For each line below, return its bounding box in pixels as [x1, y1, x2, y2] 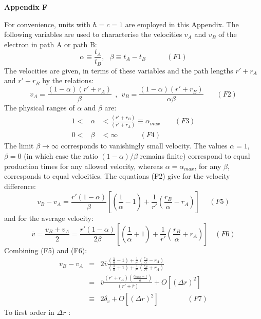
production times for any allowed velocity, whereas [4, 160, 163, 171]
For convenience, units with [4, 18, 90, 29]
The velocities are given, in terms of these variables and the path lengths [4, 65, 233, 76]
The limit [4, 140, 34, 151]
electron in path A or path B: [4, 39, 97, 49]
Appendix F [4, 2, 48, 12]
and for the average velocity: [4, 213, 94, 223]
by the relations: [42, 75, 94, 86]
